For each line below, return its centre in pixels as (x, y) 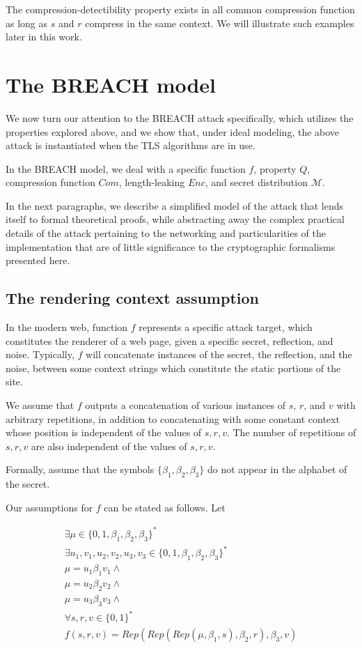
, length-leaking (152, 182)
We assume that (40, 405)
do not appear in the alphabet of (277, 469)
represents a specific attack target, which (226, 327)
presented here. (38, 260)
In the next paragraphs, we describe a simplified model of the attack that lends (174, 205)
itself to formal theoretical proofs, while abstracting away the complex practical (175, 219)
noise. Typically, (40, 354)
